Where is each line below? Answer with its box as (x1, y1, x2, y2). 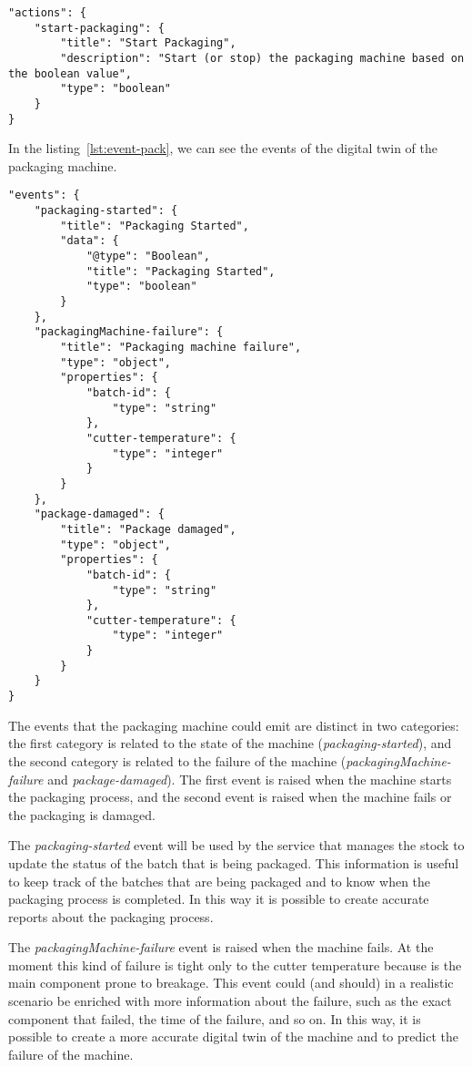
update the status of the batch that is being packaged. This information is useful (8, 853, 459, 872)
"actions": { (8, 6, 86, 19)
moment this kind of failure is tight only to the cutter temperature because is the (8, 955, 462, 974)
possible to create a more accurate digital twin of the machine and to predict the (8, 1027, 458, 1046)
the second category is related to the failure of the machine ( (8, 751, 346, 770)
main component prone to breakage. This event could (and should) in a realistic (8, 973, 454, 992)
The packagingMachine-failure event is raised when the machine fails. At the (8, 938, 434, 957)
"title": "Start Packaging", (60, 36, 236, 50)
